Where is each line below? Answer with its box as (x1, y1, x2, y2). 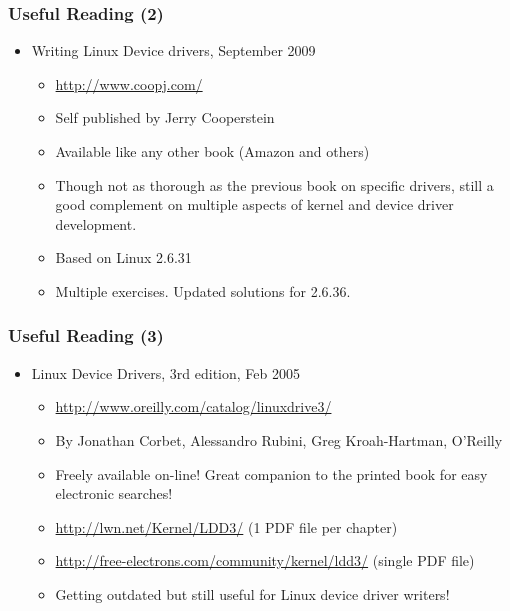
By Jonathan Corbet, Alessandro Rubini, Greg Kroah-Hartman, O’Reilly (55, 429, 503, 450)
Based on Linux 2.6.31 (55, 247, 192, 268)
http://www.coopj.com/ (55, 73, 203, 94)
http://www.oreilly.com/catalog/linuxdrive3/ (55, 396, 332, 417)
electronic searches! (55, 483, 173, 504)
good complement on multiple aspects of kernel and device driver (55, 194, 454, 215)
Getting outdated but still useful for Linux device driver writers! (55, 583, 450, 604)
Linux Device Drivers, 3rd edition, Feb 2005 (31, 362, 300, 383)
